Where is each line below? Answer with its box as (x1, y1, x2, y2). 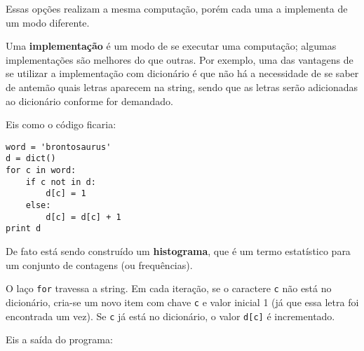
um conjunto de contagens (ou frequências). (6, 257, 193, 272)
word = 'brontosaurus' (6, 142, 112, 152)
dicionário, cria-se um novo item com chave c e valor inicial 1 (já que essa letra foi (6, 294, 359, 309)
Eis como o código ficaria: (6, 117, 116, 132)
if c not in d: (25, 177, 96, 187)
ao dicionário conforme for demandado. (6, 93, 173, 108)
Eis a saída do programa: (6, 332, 113, 347)
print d (6, 223, 41, 234)
